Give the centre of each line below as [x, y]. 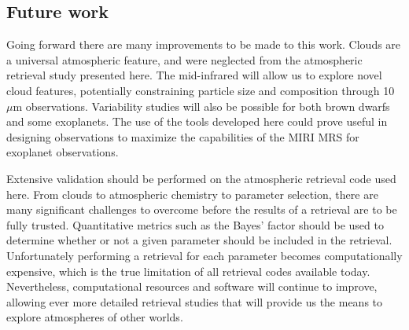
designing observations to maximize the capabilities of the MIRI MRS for [183, 136]
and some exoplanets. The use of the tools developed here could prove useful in [197, 121]
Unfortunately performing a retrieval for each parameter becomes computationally [204, 255]
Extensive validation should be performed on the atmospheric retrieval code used [201, 178]
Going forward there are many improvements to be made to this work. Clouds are [204, 44]
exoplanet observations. [63, 152]
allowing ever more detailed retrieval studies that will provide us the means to [195, 301]
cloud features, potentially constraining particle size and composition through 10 [201, 90]
